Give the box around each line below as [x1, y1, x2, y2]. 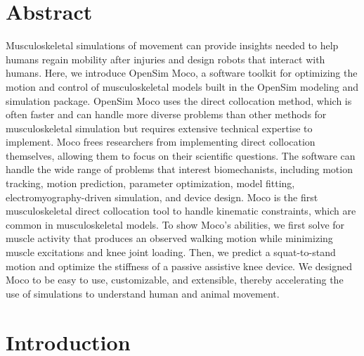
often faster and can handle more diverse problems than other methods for [6, 107, 327, 122]
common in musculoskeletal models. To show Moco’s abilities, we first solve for [6, 217, 345, 231]
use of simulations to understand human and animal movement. [6, 286, 280, 300]
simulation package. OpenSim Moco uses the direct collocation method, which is [6, 93, 352, 108]
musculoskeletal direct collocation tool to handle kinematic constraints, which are [6, 203, 356, 218]
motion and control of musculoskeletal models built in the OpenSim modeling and [6, 79, 358, 94]
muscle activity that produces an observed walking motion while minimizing [6, 231, 333, 246]
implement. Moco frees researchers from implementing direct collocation [6, 134, 316, 149]
